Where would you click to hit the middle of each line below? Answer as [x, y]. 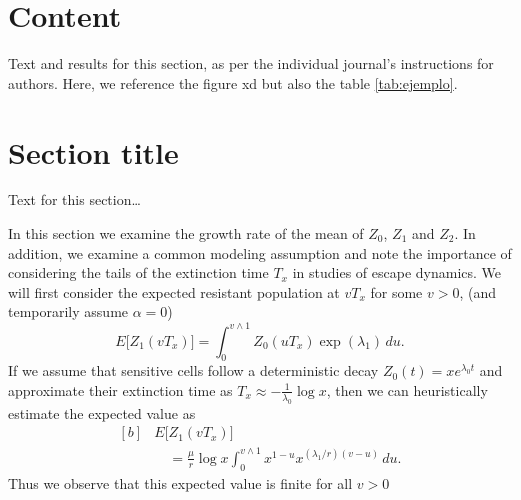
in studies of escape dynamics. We [397, 272]
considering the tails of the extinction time [138, 272]
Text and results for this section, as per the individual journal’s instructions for [251, 63]
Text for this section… [74, 199]
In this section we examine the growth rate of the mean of [186, 233]
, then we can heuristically [407, 389]
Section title [93, 151]
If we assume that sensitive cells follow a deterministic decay [193, 370]
